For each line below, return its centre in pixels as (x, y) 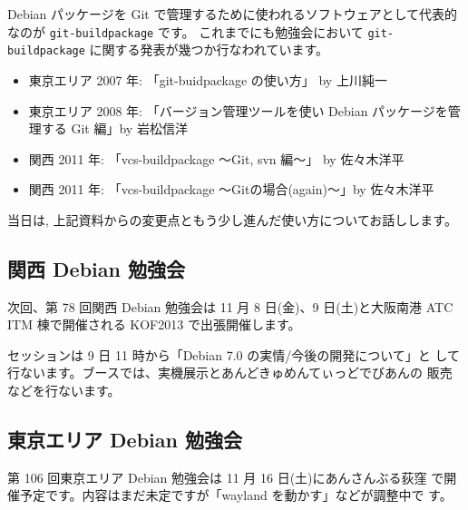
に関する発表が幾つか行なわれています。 (209, 49)
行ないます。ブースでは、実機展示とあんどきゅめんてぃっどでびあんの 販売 (230, 373)
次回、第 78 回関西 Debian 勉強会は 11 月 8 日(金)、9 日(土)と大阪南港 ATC (230, 306)
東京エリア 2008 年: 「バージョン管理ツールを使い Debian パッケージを (238, 110)
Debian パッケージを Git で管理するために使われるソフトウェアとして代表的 (233, 14)
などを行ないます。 (64, 391)
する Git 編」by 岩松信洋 (114, 128)
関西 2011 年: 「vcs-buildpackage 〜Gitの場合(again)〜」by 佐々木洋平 (231, 189)
